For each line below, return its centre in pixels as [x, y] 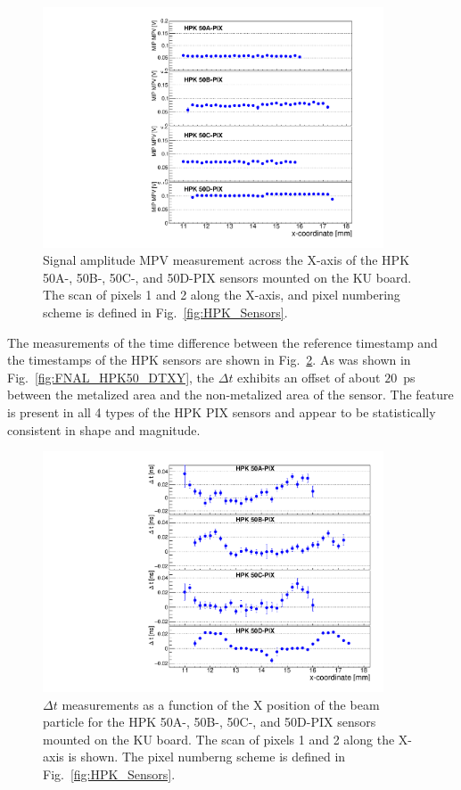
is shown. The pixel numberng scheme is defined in [207, 757]
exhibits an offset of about [309, 377]
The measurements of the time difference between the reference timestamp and [222, 342]
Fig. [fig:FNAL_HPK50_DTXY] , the [111, 377]
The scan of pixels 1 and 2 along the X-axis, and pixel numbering [222, 295]
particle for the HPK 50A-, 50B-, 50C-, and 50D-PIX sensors [210, 722]
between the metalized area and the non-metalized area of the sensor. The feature [230, 395]
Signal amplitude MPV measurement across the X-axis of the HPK [226, 260]
